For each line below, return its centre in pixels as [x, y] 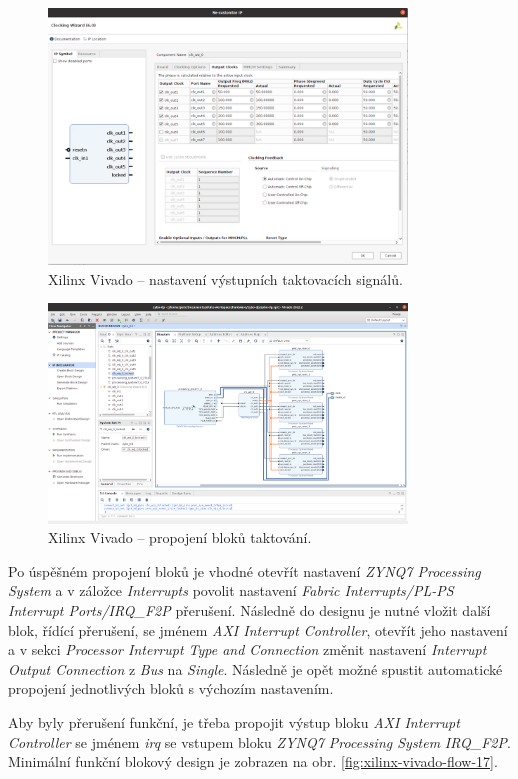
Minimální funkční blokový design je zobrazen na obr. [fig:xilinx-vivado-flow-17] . [253, 761]
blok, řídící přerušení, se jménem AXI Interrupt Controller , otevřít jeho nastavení [258, 629]
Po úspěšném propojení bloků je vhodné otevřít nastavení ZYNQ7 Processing [244, 570]
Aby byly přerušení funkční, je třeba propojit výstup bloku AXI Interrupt [234, 721]
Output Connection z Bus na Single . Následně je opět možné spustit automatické [255, 668]
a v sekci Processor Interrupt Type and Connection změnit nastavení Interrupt [247, 649]
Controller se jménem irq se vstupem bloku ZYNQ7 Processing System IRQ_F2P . [259, 741]
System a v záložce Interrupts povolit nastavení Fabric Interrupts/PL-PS [231, 590]
